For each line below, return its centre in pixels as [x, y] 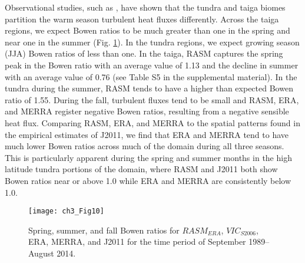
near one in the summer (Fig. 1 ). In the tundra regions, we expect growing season [152, 42]
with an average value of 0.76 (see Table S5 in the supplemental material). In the [151, 76]
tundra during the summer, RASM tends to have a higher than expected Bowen [149, 88]
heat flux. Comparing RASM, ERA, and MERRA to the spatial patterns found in [152, 122]
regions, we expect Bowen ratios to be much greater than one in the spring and [147, 30]
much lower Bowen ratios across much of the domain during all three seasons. [145, 146]
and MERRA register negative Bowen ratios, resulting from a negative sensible [147, 111]
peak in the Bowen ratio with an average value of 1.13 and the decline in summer [152, 65]
